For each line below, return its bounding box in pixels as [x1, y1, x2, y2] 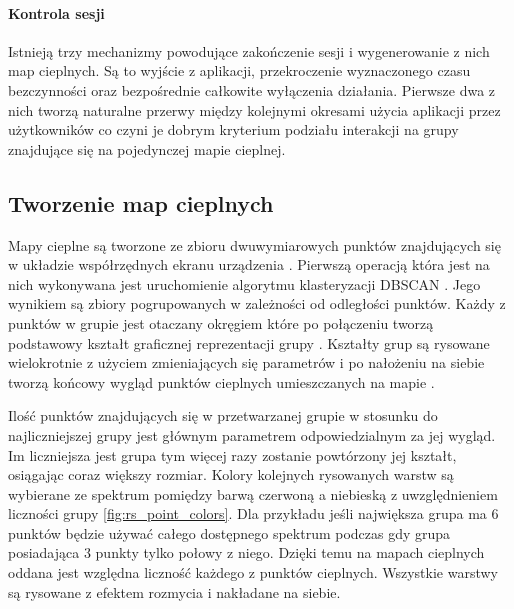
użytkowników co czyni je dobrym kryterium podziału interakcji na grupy [8, 119, 459, 140]
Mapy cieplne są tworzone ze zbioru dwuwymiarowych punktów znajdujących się [8, 234, 501, 255]
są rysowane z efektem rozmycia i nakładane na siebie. [8, 581, 341, 602]
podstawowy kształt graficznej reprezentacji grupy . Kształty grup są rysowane [8, 332, 490, 353]
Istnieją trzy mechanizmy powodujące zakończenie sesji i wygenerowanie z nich [8, 40, 490, 61]
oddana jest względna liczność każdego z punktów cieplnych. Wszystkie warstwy [8, 562, 498, 583]
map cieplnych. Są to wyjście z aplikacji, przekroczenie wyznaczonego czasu [8, 60, 471, 81]
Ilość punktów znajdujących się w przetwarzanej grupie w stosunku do [8, 405, 438, 426]
